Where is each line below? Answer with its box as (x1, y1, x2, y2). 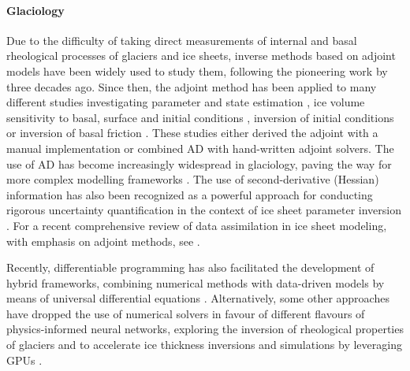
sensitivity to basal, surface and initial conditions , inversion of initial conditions (6, 109, 394, 125)
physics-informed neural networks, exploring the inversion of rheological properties (6, 321, 404, 337)
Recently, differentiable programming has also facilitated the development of (6, 259, 375, 276)
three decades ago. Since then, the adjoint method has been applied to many (6, 78, 377, 95)
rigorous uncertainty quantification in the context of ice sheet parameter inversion (6, 202, 401, 218)
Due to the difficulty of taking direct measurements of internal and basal (6, 32, 357, 48)
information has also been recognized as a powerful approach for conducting (6, 186, 373, 202)
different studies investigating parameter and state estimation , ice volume (6, 94, 365, 110)
